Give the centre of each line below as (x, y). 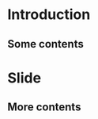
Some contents (45, 44)
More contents (44, 107)
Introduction (49, 15)
